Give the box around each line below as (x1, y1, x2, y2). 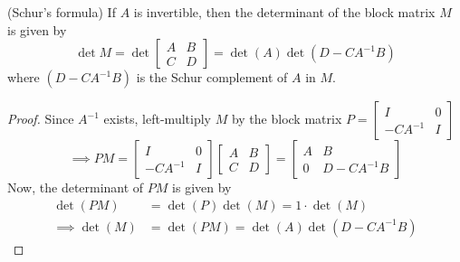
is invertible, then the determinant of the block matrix (133, 3, 436, 21)
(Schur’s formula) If (7, 3, 116, 21)
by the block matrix (231, 109, 342, 128)
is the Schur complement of (136, 68, 288, 87)
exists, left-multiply (103, 109, 211, 128)
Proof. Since (7, 109, 74, 128)
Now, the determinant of (7, 178, 144, 197)
